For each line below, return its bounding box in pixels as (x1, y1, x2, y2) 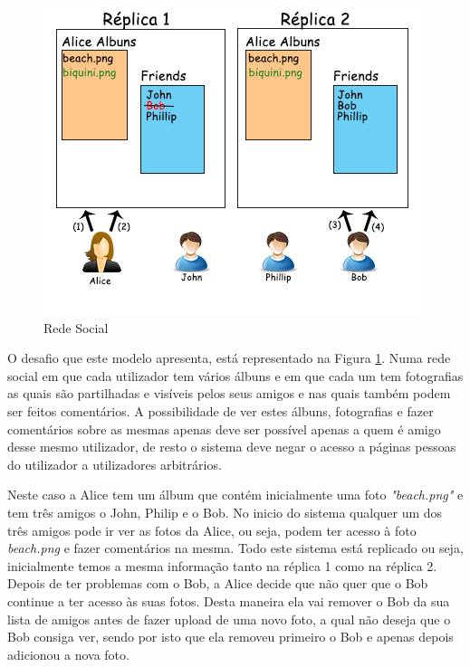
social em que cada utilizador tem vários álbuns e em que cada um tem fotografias (7, 366, 464, 385)
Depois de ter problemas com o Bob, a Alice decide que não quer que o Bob (7, 574, 428, 593)
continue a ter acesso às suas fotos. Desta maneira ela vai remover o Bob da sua (7, 591, 450, 610)
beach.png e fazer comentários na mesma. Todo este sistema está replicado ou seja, (7, 538, 464, 557)
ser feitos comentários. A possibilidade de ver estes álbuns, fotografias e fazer (7, 401, 434, 420)
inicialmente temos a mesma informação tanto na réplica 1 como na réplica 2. (7, 556, 437, 575)
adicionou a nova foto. (7, 644, 129, 663)
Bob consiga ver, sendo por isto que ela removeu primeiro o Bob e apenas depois (7, 627, 454, 646)
